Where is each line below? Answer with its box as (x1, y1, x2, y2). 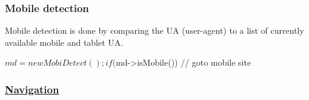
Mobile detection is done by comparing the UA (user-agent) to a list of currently (5, 24, 304, 37)
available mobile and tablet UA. (5, 36, 124, 48)
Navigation (5, 81, 59, 96)
